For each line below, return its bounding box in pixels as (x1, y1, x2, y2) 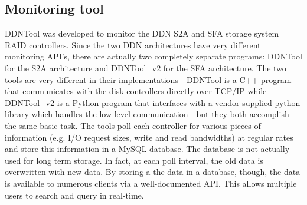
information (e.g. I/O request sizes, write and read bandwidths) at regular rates (5, 131, 293, 143)
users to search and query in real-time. (5, 189, 144, 201)
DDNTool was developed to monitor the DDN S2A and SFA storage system (5, 27, 279, 39)
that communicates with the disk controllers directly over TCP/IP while (5, 85, 267, 97)
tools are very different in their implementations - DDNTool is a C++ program (5, 73, 292, 85)
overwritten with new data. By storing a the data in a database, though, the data (5, 166, 301, 178)
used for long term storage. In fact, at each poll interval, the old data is (5, 154, 263, 166)
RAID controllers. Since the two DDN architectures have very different (5, 38, 261, 51)
